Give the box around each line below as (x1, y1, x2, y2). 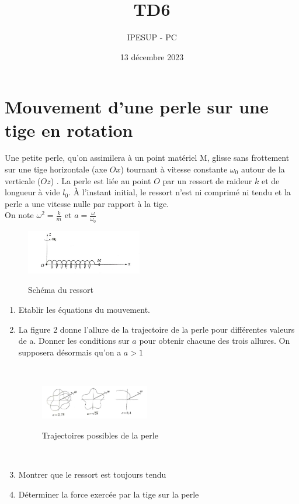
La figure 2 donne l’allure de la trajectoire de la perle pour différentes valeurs (18, 323, 295, 335)
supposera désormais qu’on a (18, 346, 121, 358)
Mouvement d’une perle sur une (5, 95, 269, 119)
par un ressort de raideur (162, 174, 252, 187)
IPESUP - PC (127, 31, 177, 43)
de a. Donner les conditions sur (18, 334, 130, 347)
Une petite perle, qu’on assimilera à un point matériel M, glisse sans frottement (5, 151, 290, 164)
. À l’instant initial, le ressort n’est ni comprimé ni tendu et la (68, 186, 291, 198)
